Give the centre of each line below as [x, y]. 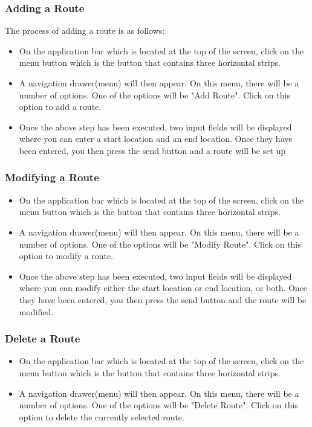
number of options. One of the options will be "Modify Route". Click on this [160, 244]
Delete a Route [43, 339]
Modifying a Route [52, 177]
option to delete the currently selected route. [102, 416]
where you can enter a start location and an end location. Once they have [156, 139]
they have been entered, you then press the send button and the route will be [163, 299]
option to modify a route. [66, 256]
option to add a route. [60, 107]
